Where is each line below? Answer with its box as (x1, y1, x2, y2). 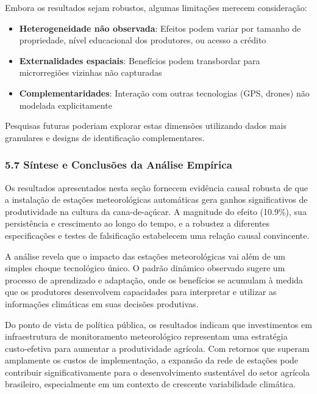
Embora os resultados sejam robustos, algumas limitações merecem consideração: (5, 1, 307, 13)
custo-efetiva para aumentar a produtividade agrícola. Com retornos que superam (5, 341, 310, 354)
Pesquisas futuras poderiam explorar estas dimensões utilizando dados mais (5, 119, 287, 132)
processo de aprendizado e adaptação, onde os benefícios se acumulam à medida (5, 273, 303, 286)
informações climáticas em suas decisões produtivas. (5, 297, 199, 310)
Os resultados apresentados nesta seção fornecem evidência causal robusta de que (5, 181, 308, 194)
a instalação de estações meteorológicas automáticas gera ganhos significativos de (5, 193, 308, 206)
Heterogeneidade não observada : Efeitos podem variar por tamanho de (19, 21, 301, 34)
